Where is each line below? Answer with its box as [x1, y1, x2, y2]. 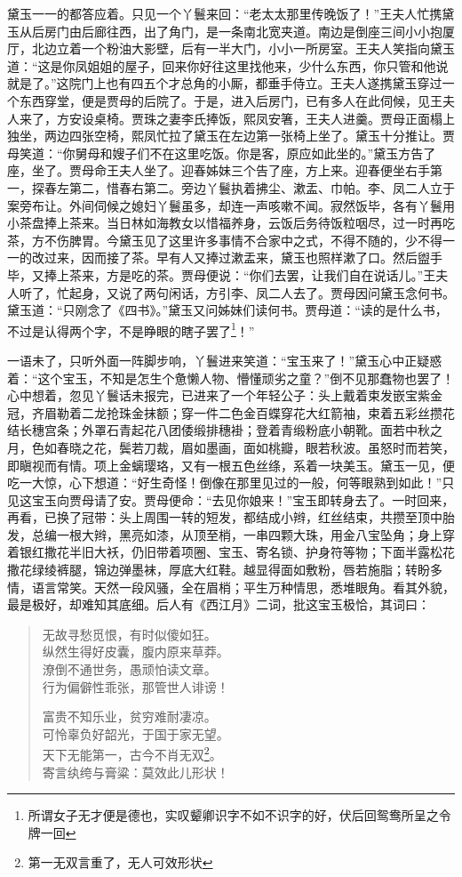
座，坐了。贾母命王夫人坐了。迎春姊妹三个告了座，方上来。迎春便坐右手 [7, 161, 430, 180]
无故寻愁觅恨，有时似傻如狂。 [42, 624, 217, 643]
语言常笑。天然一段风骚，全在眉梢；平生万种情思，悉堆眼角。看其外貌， [31, 577, 455, 596]
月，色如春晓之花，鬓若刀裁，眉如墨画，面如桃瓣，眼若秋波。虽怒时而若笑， [7, 438, 455, 456]
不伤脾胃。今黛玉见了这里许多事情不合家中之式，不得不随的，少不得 [44, 230, 442, 249]
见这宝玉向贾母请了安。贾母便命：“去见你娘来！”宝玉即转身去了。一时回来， [7, 490, 455, 509]
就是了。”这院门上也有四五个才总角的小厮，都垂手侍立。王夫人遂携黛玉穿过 [7, 74, 442, 93]
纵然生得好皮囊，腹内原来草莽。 [42, 642, 229, 661]
